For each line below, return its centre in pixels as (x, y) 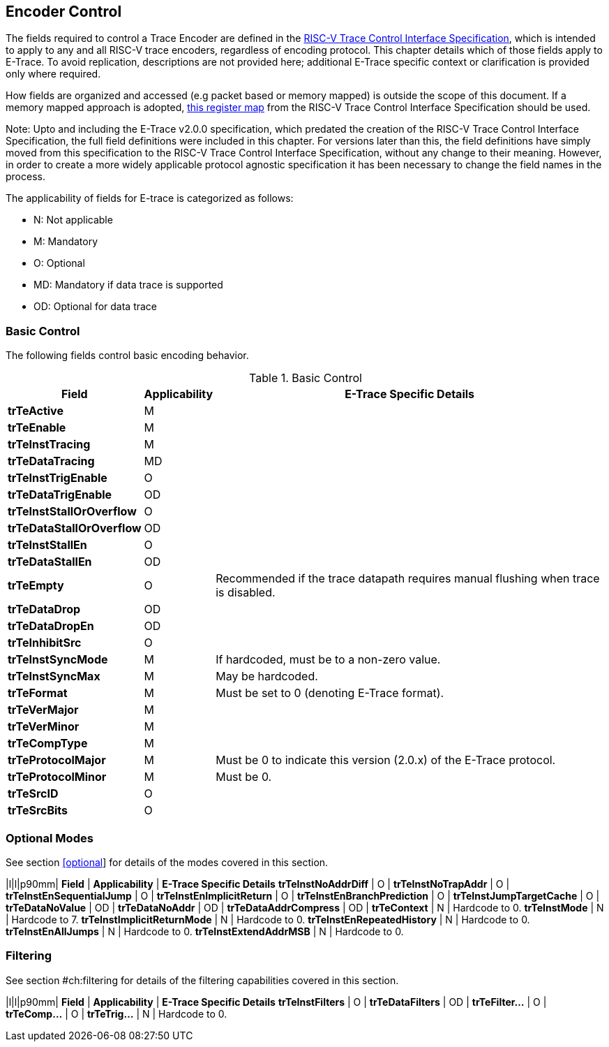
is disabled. (246, 593)
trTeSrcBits (38, 811)
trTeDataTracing (51, 461)
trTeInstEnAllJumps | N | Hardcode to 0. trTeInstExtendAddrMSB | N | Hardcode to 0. (205, 931)
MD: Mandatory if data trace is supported (128, 285)
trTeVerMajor (43, 710)
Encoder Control (64, 12)
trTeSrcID (33, 794)
